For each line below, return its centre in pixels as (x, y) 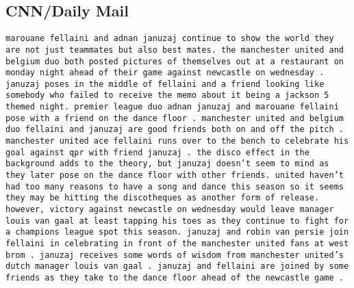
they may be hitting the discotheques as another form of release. (163, 198)
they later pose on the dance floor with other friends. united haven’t (175, 175)
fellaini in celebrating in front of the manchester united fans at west (177, 244)
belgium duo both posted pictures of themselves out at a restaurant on (175, 61)
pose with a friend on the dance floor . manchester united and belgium (175, 118)
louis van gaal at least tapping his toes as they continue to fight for (177, 221)
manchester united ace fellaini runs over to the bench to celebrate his (177, 141)
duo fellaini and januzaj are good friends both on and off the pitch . (175, 130)
